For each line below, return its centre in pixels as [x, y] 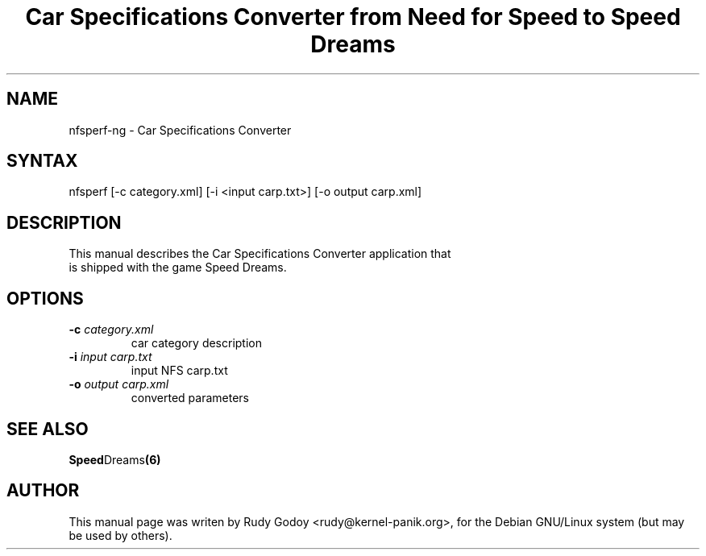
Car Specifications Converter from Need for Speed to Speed [353, 17]
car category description [197, 343]
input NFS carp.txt [179, 371]
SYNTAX [42, 161]
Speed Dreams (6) [115, 459]
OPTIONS [45, 298]
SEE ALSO [48, 429]
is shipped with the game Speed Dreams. [178, 268]
